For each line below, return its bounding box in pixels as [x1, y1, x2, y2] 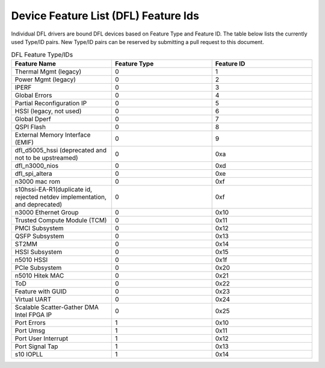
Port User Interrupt [14, 334, 69, 343]
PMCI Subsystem [14, 223, 64, 232]
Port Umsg [14, 326, 45, 334]
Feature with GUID [14, 287, 67, 295]
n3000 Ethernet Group [14, 208, 79, 216]
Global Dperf [14, 114, 51, 123]
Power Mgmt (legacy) [14, 75, 76, 84]
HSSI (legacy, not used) [14, 107, 82, 115]
